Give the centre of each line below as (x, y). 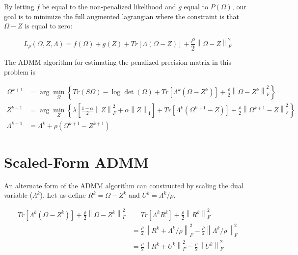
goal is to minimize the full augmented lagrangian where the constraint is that (122, 16)
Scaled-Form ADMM (76, 162)
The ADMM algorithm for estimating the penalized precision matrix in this (118, 62)
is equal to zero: (49, 26)
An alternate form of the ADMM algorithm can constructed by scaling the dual (124, 185)
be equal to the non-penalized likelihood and (109, 6)
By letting (19, 6)
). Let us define (63, 195)
